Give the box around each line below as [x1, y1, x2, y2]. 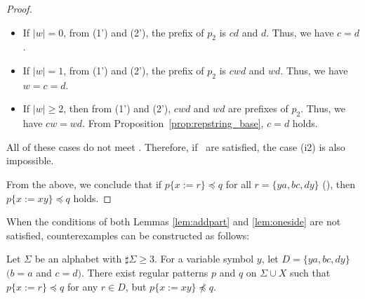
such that [289, 265, 331, 279]
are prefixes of [228, 101, 288, 116]
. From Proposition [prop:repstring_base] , [82, 116, 264, 131]
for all [225, 176, 251, 191]
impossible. [6, 153, 54, 168]
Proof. [6, 1, 32, 15]
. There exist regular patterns [81, 265, 208, 279]
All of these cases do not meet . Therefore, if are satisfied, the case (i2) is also [6, 139, 345, 154]
